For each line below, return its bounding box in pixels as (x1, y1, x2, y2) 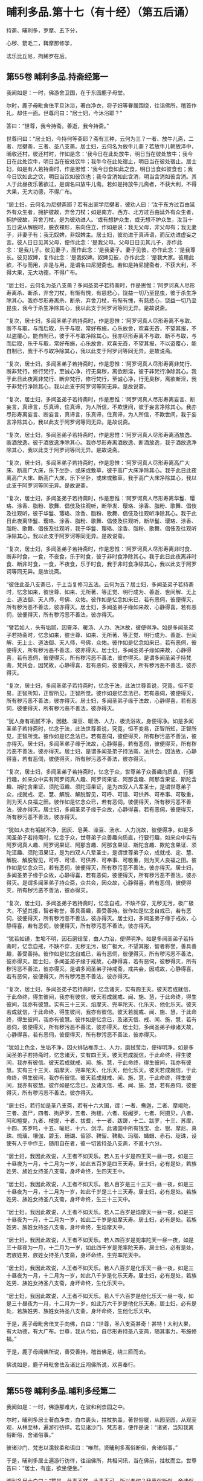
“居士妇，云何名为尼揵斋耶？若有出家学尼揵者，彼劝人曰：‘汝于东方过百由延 (6, 201, 195, 208)
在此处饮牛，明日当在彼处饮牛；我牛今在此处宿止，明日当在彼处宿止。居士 (11, 158, 197, 165)
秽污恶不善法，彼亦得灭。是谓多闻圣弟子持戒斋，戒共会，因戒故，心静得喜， (6, 965, 197, 972)
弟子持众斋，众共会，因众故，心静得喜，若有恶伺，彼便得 (48, 879, 192, 886)
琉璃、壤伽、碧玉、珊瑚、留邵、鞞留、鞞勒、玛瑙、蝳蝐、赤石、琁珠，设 (16, 1132, 197, 1139)
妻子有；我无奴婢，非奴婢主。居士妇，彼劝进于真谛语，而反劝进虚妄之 (22, 231, 197, 238)
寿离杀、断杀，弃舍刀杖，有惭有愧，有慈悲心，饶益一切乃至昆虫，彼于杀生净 (6, 289, 197, 296)
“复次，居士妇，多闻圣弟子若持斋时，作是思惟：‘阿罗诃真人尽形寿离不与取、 (6, 317, 195, 324)
